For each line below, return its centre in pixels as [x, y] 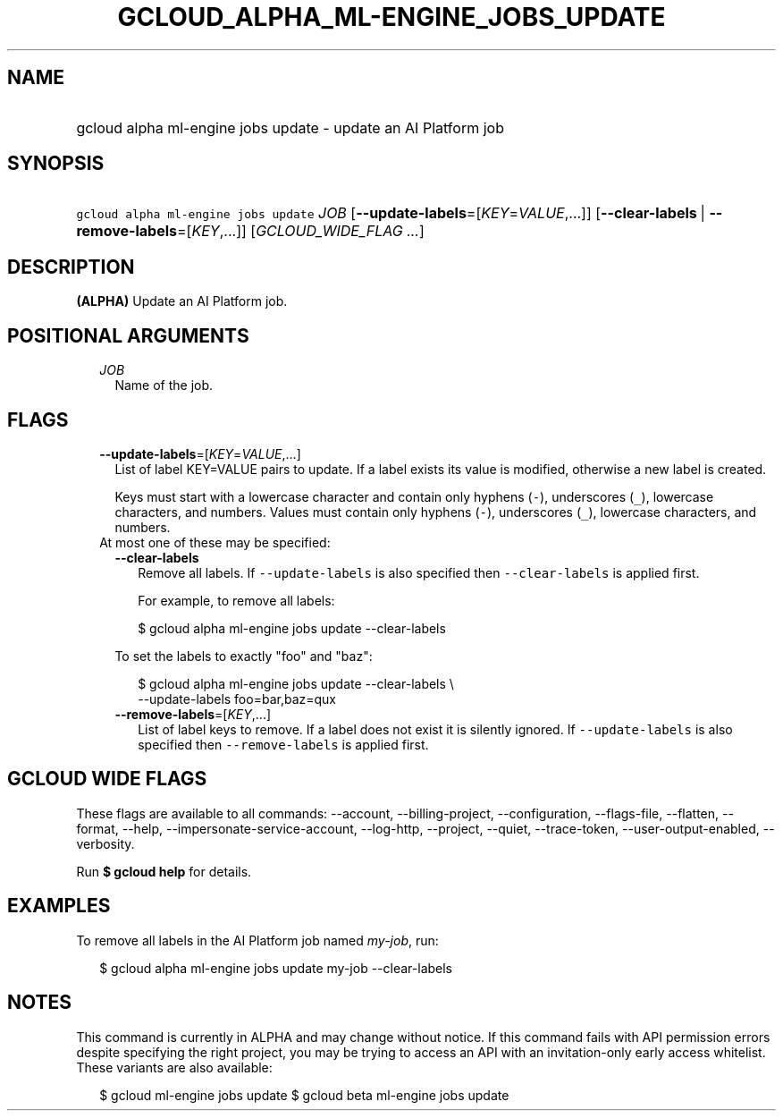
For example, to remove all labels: [236, 600]
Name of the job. [164, 385]
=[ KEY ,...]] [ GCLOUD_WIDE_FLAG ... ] [301, 231]
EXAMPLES [59, 906]
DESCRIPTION [71, 267]
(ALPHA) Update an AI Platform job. [182, 301]
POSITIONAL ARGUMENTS [128, 335]
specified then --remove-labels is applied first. [283, 744]
